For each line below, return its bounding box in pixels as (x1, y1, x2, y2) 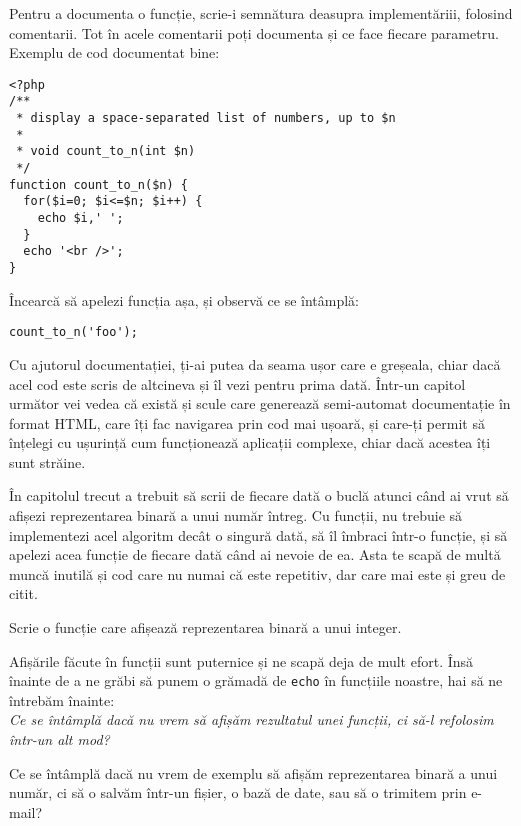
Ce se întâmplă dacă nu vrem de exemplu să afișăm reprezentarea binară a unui (9, 762, 498, 783)
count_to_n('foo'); (9, 325, 138, 340)
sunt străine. (9, 451, 86, 472)
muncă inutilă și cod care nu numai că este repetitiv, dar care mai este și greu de (9, 563, 506, 584)
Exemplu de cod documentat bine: (9, 42, 220, 63)
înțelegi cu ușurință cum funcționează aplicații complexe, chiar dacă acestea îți (9, 432, 491, 453)
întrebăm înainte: (9, 689, 115, 710)
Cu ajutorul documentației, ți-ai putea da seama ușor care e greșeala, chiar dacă (9, 353, 501, 374)
